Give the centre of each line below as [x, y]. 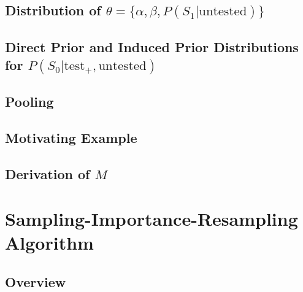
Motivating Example [71, 137]
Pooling [29, 102]
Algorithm [49, 243]
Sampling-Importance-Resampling [151, 219]
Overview [36, 281]
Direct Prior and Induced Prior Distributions [152, 46]
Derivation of [48, 173]
